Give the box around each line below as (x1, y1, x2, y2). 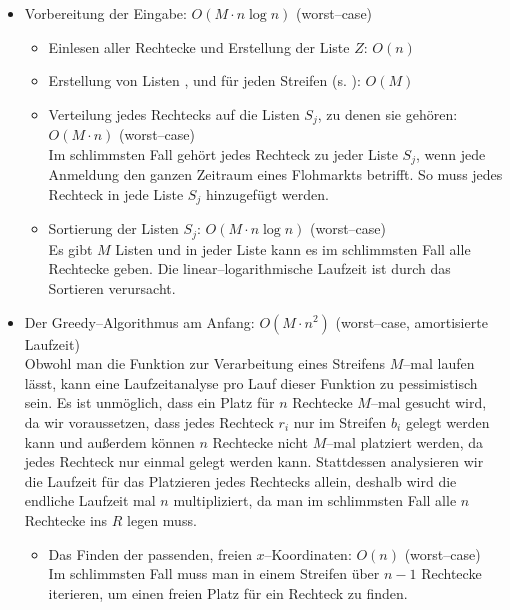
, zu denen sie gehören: (317, 103, 458, 124)
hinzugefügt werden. (205, 183, 329, 204)
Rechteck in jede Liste (48, 183, 184, 204)
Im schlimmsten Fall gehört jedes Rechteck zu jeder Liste (48, 143, 398, 164)
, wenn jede (416, 143, 486, 164)
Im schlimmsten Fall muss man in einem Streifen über (48, 563, 380, 584)
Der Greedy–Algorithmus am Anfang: (24, 311, 255, 332)
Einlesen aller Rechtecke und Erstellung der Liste (48, 36, 350, 57)
